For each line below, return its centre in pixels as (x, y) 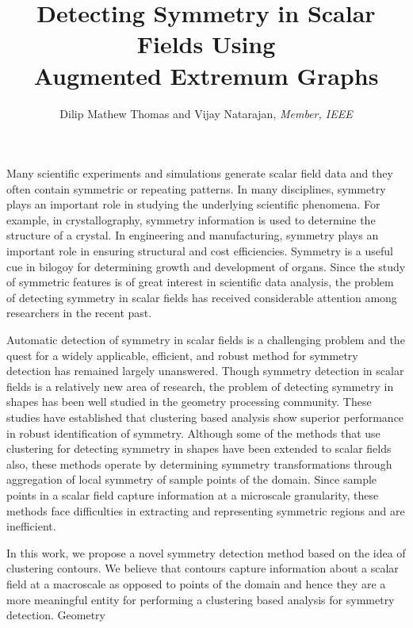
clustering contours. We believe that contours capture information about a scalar (203, 568)
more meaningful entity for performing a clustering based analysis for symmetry (201, 599)
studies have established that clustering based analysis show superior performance (205, 417)
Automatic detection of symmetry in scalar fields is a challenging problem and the (206, 340)
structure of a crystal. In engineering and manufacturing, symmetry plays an (193, 235)
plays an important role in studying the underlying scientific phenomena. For (193, 204)
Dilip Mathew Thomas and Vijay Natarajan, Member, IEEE (206, 113)
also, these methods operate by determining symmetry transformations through (199, 463)
